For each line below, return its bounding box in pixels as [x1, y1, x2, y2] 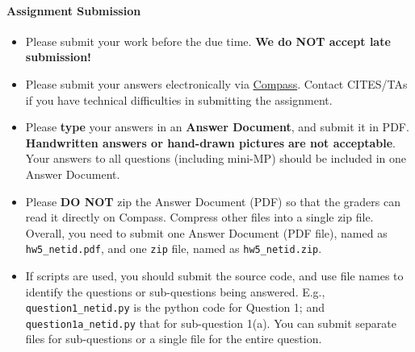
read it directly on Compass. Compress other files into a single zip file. [25, 209, 374, 226]
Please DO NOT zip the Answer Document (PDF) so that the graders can [25, 193, 400, 209]
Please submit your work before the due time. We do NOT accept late [25, 32, 391, 49]
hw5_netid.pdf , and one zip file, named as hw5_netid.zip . [25, 240, 322, 257]
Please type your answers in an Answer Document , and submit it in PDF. [25, 118, 409, 135]
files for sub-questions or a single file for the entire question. [25, 330, 322, 347]
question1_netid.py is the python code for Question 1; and [25, 299, 325, 316]
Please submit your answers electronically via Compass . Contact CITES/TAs [25, 75, 408, 92]
